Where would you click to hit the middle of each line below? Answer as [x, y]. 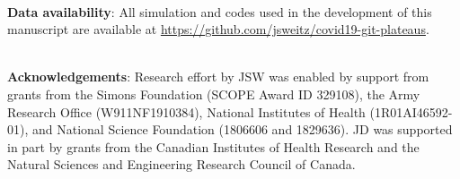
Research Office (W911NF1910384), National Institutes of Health [186, 111]
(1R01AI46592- [411, 111]
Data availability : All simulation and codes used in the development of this [220, 11]
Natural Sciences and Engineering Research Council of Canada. [181, 164]
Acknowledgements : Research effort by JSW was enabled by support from [218, 77]
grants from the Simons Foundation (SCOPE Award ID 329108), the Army [214, 94]
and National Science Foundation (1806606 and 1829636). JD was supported [242, 129]
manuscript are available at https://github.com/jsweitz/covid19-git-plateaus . [218, 29]
